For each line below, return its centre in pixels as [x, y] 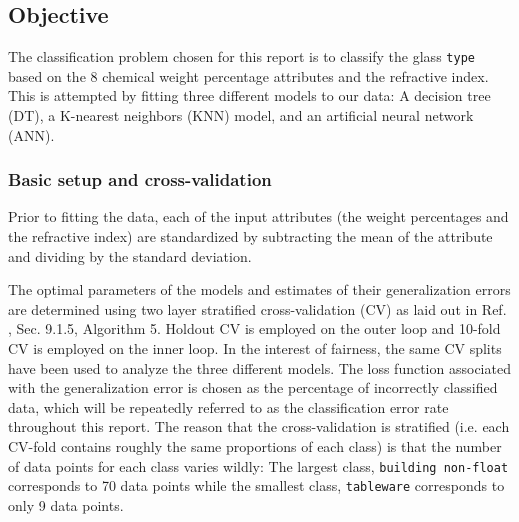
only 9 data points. [66, 504]
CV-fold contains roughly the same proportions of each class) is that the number [255, 445]
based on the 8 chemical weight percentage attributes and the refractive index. [248, 75]
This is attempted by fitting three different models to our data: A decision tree [249, 95]
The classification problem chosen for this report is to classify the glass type [241, 56]
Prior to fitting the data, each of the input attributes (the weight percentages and [258, 216]
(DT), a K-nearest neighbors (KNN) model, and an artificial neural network [241, 115]
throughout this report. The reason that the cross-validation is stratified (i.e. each [259, 426]
